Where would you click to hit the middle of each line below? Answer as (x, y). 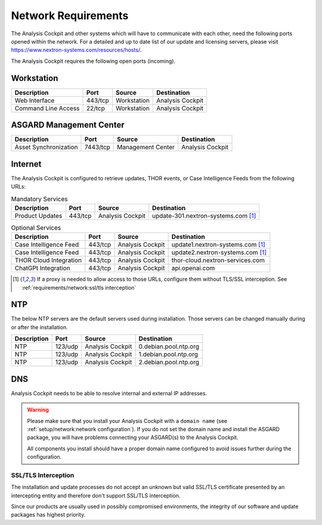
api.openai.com (193, 268)
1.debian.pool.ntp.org (168, 354)
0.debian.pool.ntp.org (169, 346)
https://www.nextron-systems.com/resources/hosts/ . (76, 50)
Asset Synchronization (46, 148)
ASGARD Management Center (68, 125)
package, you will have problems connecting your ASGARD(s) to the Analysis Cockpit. (133, 437)
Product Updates (38, 216)
